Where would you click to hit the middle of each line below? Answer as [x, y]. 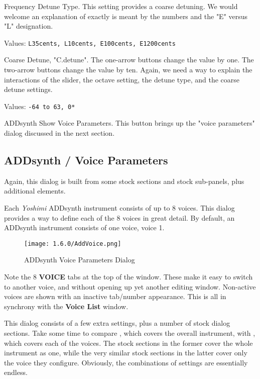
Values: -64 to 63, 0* [40, 106]
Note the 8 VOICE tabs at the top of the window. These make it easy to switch [128, 277]
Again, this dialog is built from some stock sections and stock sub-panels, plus [124, 181]
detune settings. [28, 89]
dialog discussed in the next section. [59, 133]
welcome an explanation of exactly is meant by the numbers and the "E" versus [126, 16]
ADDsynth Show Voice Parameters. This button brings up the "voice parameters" [129, 123]
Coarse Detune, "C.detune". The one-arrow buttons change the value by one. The [129, 60]
